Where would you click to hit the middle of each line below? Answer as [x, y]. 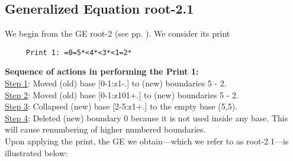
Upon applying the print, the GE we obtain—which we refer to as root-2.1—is [147, 141]
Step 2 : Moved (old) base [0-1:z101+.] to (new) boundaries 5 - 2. [122, 94]
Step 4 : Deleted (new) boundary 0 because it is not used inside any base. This [146, 117]
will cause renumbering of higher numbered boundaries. [105, 129]
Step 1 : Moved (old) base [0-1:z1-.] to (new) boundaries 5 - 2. [116, 83]
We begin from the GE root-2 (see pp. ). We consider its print [117, 33]
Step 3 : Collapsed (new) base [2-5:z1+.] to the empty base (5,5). [121, 106]
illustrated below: [36, 152]
